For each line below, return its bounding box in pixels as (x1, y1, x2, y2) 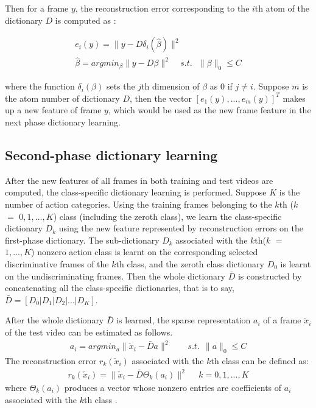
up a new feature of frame (5, 104, 102, 116)
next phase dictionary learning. (5, 116, 121, 128)
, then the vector (129, 91, 192, 104)
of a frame (263, 314, 301, 326)
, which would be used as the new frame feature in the (108, 104, 311, 116)
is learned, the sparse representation (116, 314, 251, 326)
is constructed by (237, 269, 302, 282)
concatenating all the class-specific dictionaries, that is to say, (5, 281, 234, 294)
